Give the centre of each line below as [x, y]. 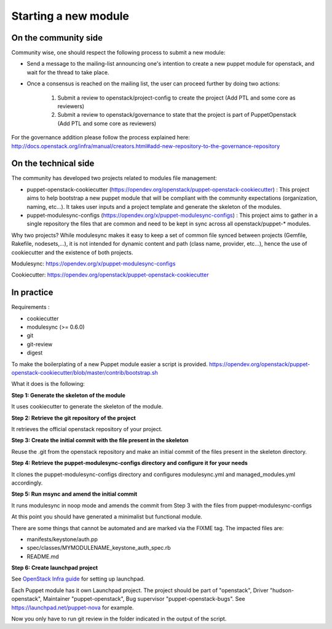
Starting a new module [70, 16]
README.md [43, 557]
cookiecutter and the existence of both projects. [72, 252]
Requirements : [30, 307]
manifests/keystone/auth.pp [62, 539]
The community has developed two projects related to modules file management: [114, 178]
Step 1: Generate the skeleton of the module [69, 395]
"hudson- [282, 590]
